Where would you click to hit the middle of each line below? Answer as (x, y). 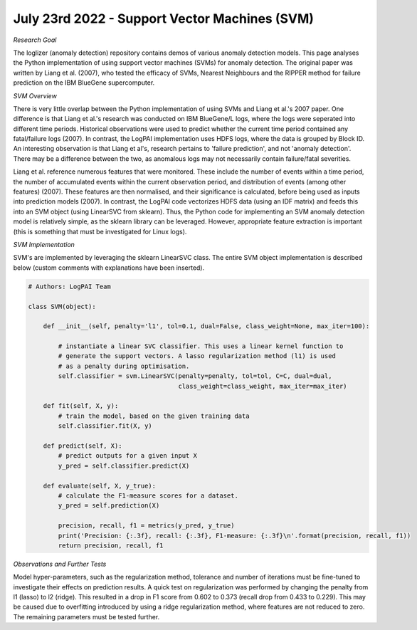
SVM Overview (35, 95)
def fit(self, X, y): (81, 406)
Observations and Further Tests (60, 564)
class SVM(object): (62, 306)
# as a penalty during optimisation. (124, 366)
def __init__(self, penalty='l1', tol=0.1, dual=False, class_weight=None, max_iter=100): (206, 326)
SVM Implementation (44, 244)
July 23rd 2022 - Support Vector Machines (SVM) (164, 19)
